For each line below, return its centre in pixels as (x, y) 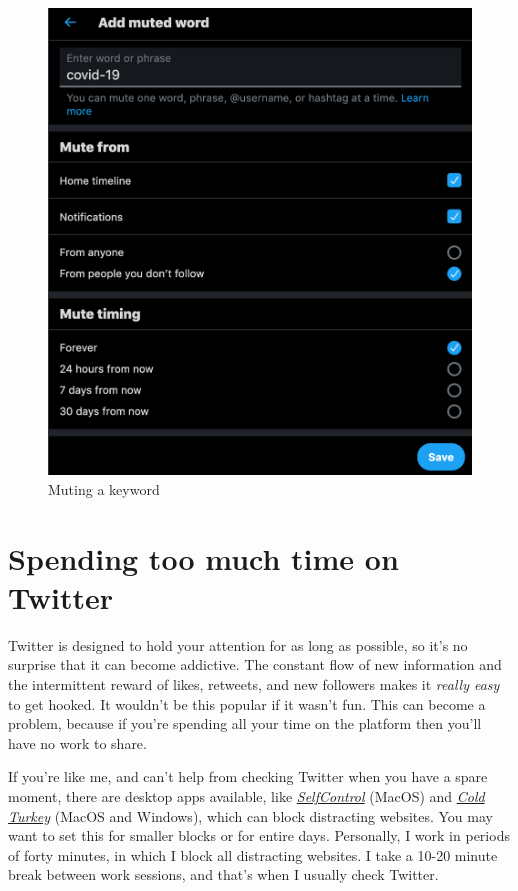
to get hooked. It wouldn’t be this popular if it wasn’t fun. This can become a (247, 703)
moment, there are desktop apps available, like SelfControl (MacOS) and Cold (246, 796)
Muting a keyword (104, 488)
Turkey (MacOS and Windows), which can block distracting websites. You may (250, 815)
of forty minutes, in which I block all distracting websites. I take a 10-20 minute (253, 854)
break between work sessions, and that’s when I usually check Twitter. (223, 874)
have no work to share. (77, 742)
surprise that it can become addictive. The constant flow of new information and (255, 664)
